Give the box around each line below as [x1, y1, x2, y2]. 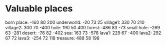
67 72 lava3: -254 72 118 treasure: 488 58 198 [5, 35, 100, 41]
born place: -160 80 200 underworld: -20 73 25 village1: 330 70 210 [5, 19, 145, 25]
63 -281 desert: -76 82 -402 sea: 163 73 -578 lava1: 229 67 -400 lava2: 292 [5, 30, 161, 36]
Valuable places [5, 3, 73, 14]
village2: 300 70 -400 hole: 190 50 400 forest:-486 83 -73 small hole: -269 [5, 24, 160, 30]
